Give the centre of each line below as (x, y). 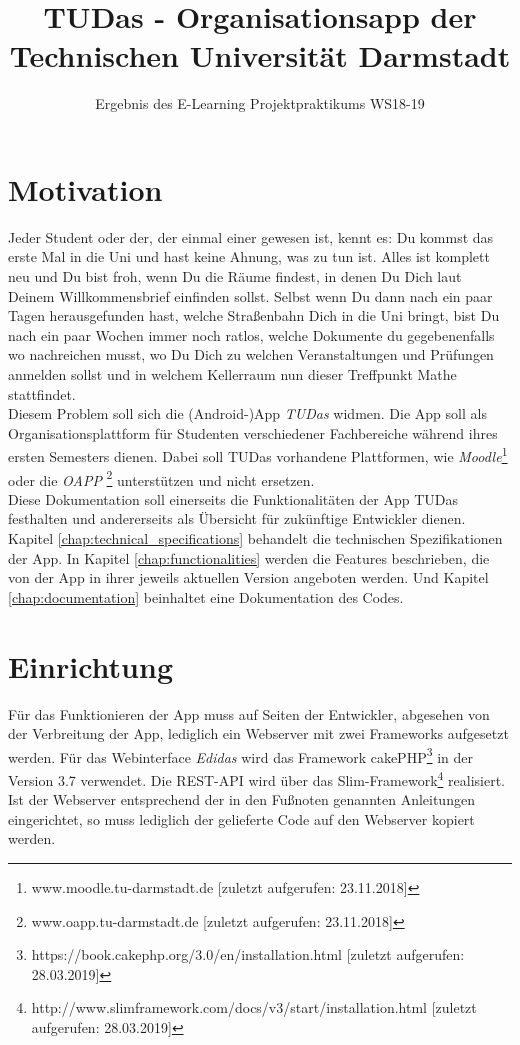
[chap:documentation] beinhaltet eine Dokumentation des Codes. (206, 596)
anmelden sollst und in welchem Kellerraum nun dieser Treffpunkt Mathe (232, 374)
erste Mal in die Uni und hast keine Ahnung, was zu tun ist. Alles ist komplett (249, 256)
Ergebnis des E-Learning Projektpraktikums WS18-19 (260, 103)
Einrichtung (91, 665)
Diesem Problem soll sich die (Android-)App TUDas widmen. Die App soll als (247, 413)
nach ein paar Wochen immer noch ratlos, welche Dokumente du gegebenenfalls (251, 334)
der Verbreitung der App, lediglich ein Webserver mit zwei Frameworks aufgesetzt (258, 733)
